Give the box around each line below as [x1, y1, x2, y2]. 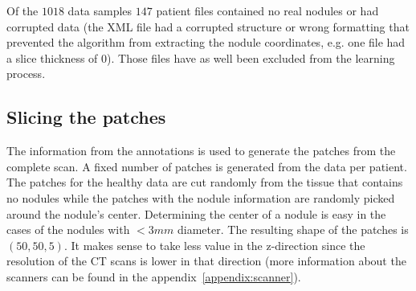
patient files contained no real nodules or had [156, 2, 379, 18]
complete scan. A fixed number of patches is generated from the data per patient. [6, 158, 407, 174]
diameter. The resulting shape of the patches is [177, 221, 409, 238]
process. [6, 65, 46, 82]
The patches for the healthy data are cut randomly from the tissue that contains [6, 174, 403, 191]
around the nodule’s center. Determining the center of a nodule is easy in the [6, 205, 386, 222]
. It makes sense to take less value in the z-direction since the [63, 236, 365, 253]
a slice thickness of [6, 49, 98, 66]
